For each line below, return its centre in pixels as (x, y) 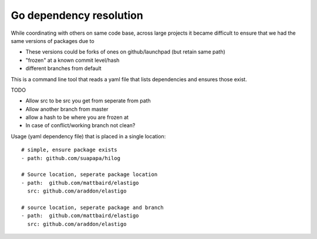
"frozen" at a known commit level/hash (72, 60)
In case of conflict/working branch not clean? (80, 125)
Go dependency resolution (77, 15)
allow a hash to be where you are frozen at (77, 117)
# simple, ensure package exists (69, 150)
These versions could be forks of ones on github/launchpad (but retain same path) (125, 52)
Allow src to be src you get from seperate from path (88, 101)
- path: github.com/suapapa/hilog (71, 158)
